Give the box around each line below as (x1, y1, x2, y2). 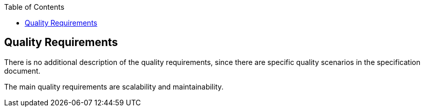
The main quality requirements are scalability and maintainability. (4, 82, 224, 91)
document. (4, 66, 41, 75)
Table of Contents (4, 3, 65, 11)
